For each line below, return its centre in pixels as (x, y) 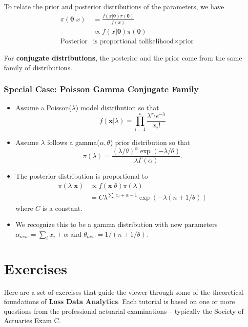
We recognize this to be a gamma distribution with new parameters (116, 224)
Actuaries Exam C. (32, 320)
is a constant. (62, 208)
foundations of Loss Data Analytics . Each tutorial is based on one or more (120, 301)
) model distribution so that (117, 107)
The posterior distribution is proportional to (82, 176)
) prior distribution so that (150, 142)
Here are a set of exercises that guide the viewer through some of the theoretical (124, 292)
